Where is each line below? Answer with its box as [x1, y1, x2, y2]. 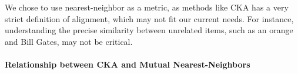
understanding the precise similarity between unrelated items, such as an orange [5, 24, 293, 36]
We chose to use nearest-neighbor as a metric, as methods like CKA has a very [5, 1, 289, 13]
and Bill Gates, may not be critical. [5, 35, 133, 47]
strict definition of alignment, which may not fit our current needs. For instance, [5, 12, 294, 24]
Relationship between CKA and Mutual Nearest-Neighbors [5, 58, 250, 70]
